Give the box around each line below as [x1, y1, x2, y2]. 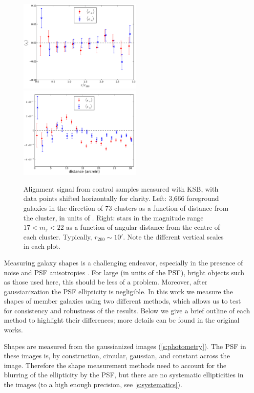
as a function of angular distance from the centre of [66, 222, 220, 232]
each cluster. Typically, [23, 231, 92, 241]
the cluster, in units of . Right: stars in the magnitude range [23, 212, 204, 222]
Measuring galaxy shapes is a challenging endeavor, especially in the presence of [4, 257, 243, 267]
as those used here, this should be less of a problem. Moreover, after [4, 277, 208, 287]
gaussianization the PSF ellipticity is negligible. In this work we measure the [4, 286, 233, 296]
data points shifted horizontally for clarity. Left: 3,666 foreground [23, 193, 219, 203]
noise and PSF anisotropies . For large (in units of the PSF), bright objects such [4, 267, 245, 277]
